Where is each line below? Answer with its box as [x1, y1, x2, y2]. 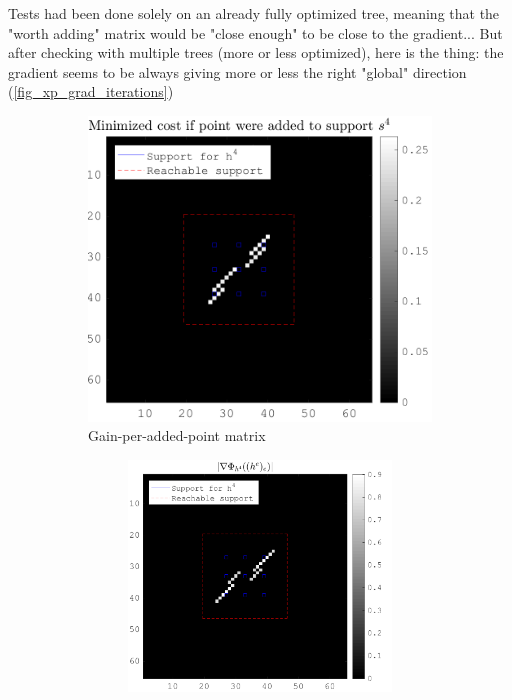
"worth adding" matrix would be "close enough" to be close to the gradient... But [8, 22, 503, 43]
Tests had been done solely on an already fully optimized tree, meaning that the [8, 3, 500, 23]
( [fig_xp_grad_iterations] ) [8, 81, 174, 102]
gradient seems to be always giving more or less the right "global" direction [8, 61, 467, 82]
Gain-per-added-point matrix [88, 425, 266, 446]
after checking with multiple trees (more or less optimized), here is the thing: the [8, 42, 504, 63]
